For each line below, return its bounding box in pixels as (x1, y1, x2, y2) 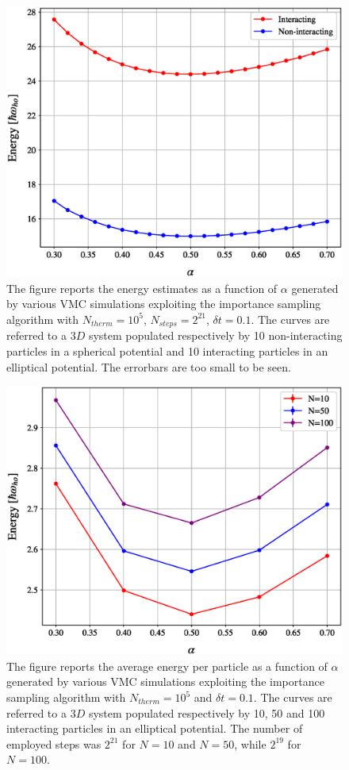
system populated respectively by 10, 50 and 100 (88, 704, 325, 721)
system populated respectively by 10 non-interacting (88, 327, 343, 344)
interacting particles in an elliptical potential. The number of (6, 720, 303, 737)
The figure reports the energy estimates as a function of (6, 279, 278, 296)
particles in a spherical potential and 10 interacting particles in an (6, 343, 328, 360)
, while (234, 735, 267, 752)
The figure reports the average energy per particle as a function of (6, 657, 328, 674)
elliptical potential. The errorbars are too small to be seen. (6, 358, 291, 375)
